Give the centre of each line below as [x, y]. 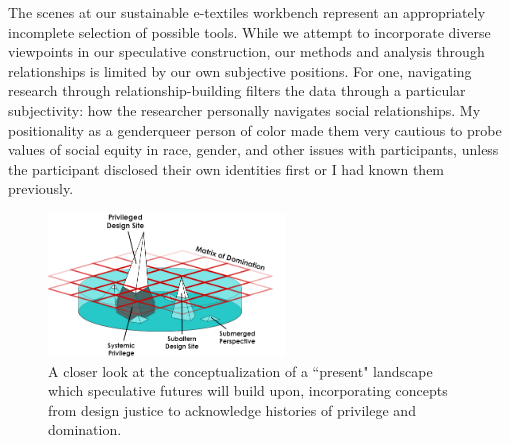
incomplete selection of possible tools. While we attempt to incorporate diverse [249, 31]
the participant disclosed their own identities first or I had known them [226, 168]
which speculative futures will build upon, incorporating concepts [248, 390]
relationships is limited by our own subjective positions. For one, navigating [240, 70]
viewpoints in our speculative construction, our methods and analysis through [246, 51]
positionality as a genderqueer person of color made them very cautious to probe [255, 129]
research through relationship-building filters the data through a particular [237, 90]
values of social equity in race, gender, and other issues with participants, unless [253, 149]
